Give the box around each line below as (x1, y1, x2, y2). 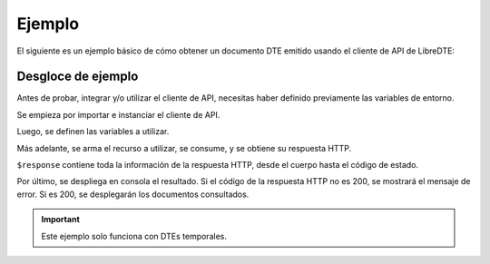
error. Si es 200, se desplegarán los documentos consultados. (16, 189, 250, 200)
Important (41, 214, 81, 225)
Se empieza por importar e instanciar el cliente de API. (16, 109, 220, 120)
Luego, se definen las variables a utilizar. (16, 126, 170, 137)
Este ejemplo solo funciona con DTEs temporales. (41, 230, 227, 241)
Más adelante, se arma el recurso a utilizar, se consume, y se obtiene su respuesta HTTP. (16, 142, 352, 153)
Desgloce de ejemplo (16, 69, 139, 84)
